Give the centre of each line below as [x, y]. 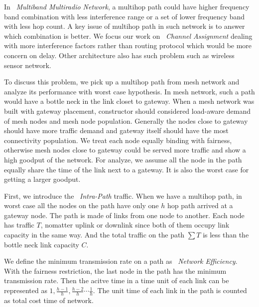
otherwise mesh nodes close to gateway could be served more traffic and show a [125, 150]
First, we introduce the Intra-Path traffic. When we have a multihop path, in [123, 195]
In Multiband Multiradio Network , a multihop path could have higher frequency [127, 6]
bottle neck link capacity [42, 244]
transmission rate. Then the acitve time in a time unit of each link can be [117, 280]
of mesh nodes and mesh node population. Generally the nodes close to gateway [126, 120]
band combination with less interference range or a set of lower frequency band [125, 16]
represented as [26, 290]
